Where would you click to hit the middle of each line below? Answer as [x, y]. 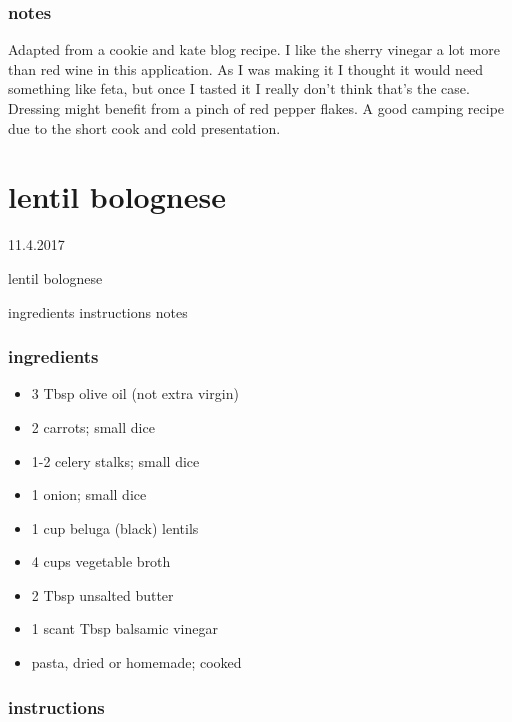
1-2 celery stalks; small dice [115, 460]
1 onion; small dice [89, 494]
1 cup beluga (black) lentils [115, 527]
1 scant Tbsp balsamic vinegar [124, 628]
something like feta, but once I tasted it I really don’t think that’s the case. [239, 88]
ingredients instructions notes [98, 311]
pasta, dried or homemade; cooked [136, 662]
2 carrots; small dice [93, 426]
